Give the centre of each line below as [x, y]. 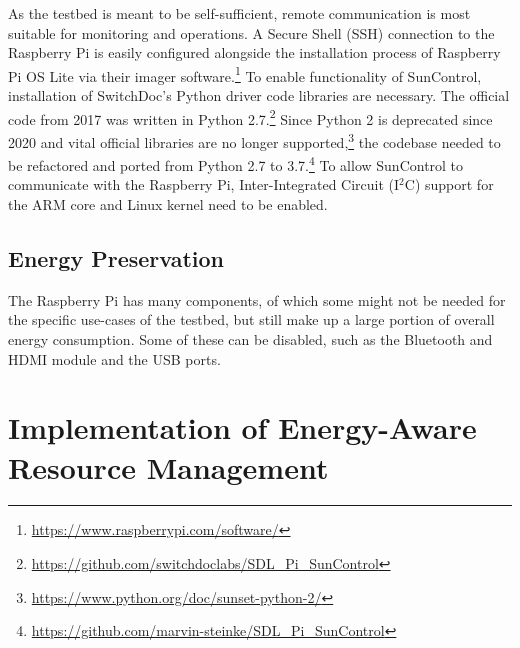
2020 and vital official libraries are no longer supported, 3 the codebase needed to [254, 140]
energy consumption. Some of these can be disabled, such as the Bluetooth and [250, 338]
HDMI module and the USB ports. [114, 358]
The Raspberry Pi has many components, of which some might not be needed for [257, 299]
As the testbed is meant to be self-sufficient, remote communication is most [239, 13]
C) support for [449, 184]
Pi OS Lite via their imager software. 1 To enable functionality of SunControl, [245, 74]
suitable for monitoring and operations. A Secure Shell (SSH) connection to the [251, 32]
